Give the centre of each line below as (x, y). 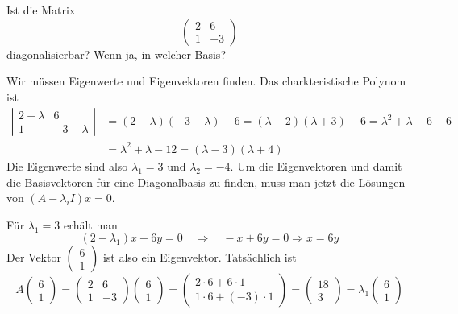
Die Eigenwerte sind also (67, 165)
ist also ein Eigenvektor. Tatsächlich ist (200, 257)
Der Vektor (34, 257)
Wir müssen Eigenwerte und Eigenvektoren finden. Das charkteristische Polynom (206, 81)
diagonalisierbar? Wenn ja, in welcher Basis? (116, 54)
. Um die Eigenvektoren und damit (316, 165)
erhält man (90, 224)
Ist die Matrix (41, 10)
